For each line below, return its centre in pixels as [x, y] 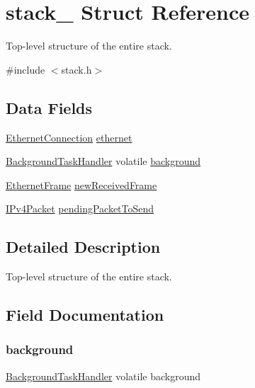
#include [25, 69]
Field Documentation [85, 315]
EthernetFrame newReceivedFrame [81, 184]
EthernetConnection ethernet [69, 137]
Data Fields [49, 107]
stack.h [76, 69]
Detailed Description [83, 247]
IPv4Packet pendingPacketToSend [80, 209]
